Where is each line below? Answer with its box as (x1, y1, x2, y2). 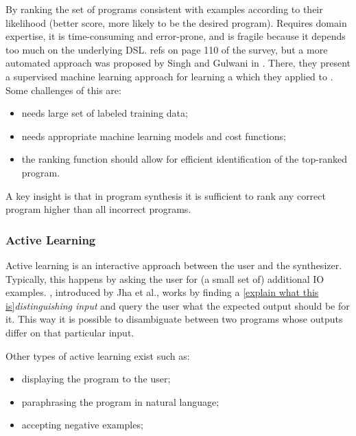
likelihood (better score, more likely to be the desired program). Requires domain (5, 15, 347, 30)
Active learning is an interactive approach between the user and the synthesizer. (5, 257, 342, 272)
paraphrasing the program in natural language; (21, 394, 219, 409)
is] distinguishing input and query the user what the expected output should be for (5, 298, 350, 312)
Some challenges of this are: (5, 82, 121, 97)
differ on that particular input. (5, 325, 134, 339)
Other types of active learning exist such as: (5, 348, 190, 363)
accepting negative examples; (21, 417, 143, 432)
